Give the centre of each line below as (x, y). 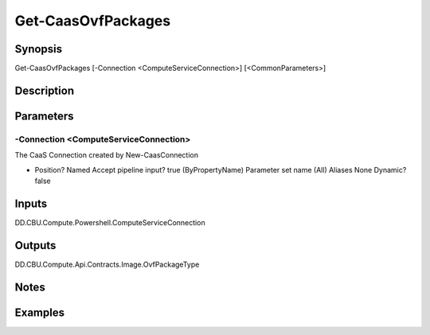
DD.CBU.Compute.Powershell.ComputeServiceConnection (110, 222)
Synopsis (39, 49)
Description (45, 90)
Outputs (35, 245)
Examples (40, 312)
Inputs (31, 203)
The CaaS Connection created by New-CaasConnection (107, 155)
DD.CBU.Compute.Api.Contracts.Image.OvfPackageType (107, 264)
